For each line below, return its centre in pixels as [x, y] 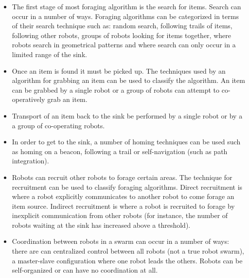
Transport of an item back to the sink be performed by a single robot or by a [127, 115]
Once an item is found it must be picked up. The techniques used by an [119, 70]
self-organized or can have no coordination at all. [85, 270]
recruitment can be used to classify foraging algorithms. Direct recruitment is [127, 187]
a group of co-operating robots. [58, 125]
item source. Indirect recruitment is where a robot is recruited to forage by [123, 206]
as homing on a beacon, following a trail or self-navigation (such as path [120, 151]
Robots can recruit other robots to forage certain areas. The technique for [122, 177]
